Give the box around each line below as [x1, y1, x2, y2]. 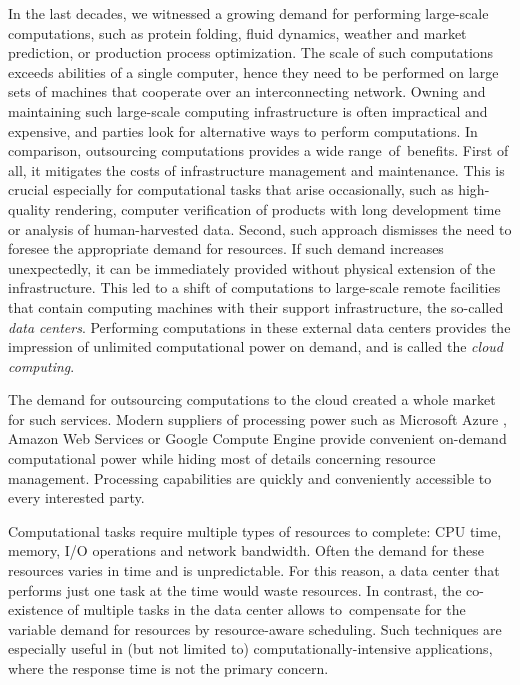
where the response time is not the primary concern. [8, 658, 329, 678]
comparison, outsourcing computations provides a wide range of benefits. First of [8, 140, 509, 161]
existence [8, 599, 63, 620]
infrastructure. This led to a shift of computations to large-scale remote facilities [8, 277, 501, 298]
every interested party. [8, 487, 145, 508]
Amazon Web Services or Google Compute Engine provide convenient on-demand [8, 428, 507, 449]
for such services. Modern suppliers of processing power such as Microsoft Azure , [8, 408, 507, 429]
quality [8, 198, 51, 219]
